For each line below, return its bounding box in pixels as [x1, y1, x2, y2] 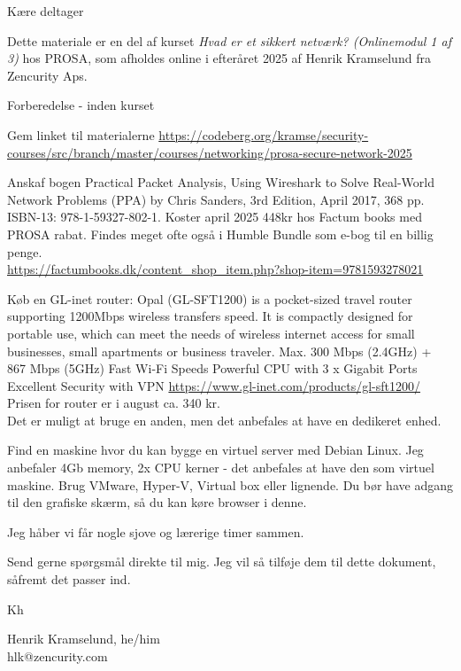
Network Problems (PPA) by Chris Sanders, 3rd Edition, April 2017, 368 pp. [7, 190, 425, 208]
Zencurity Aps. [7, 66, 88, 84]
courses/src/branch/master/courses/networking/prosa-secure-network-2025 [7, 143, 412, 161]
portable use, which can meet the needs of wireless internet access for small [7, 324, 415, 342]
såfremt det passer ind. [7, 570, 131, 589]
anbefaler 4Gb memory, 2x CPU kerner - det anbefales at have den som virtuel [7, 458, 434, 477]
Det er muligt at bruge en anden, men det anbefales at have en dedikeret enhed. [7, 410, 442, 429]
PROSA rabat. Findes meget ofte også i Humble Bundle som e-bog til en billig [7, 224, 434, 243]
